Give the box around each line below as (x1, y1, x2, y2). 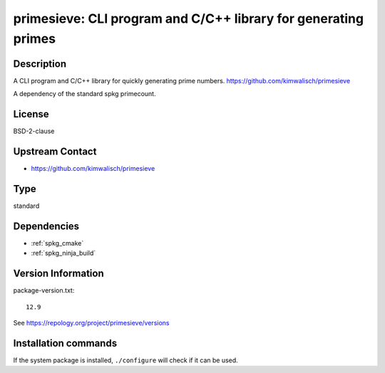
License (13, 108, 49, 120)
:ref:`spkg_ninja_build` (31, 249, 96, 258)
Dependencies (13, 220, 80, 232)
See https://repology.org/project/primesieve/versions (13, 318, 170, 327)
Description (13, 58, 67, 70)
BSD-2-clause (13, 127, 55, 135)
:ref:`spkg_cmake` (31, 238, 84, 247)
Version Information (13, 268, 104, 280)
